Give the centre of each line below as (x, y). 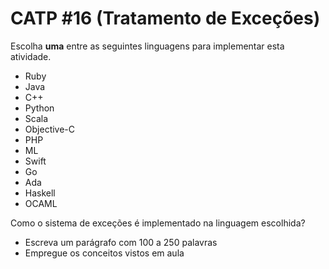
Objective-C (50, 129)
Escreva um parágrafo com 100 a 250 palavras (121, 242)
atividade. (31, 56)
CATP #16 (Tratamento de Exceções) (165, 18)
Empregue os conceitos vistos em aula (104, 253)
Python (39, 108)
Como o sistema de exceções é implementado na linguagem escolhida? (158, 223)
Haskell (40, 193)
